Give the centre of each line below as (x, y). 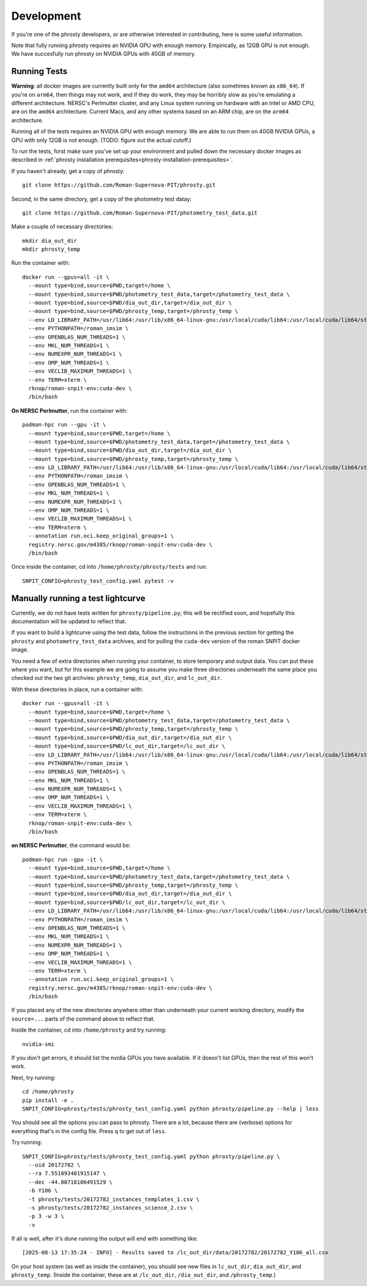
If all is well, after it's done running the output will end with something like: (105, 1239)
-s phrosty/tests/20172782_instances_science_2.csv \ (111, 1207)
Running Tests (39, 71)
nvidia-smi (39, 1044)
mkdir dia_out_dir (50, 241)
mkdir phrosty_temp (51, 249)
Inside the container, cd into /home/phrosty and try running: (89, 1030)
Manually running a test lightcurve (78, 598)
